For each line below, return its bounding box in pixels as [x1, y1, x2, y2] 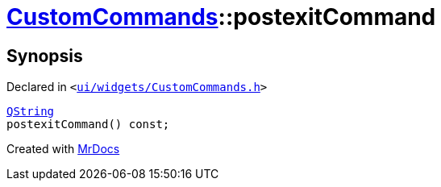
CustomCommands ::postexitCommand [6, 3, 436, 31]
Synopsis [6, 45, 83, 66]
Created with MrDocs [6, 142, 120, 156]
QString [6, 105, 55, 118]
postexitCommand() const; [6, 118, 170, 131]
